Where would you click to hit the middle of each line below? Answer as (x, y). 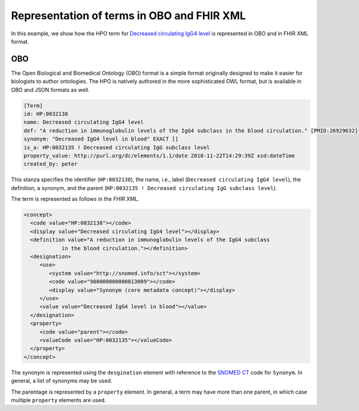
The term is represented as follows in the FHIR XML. (75, 199)
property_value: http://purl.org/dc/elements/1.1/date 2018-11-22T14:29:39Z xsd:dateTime (159, 156)
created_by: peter (51, 164)
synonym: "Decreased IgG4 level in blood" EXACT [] (101, 139)
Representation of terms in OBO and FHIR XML (129, 16)
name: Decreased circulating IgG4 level (83, 122)
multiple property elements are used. (59, 400)
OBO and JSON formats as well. (50, 90)
